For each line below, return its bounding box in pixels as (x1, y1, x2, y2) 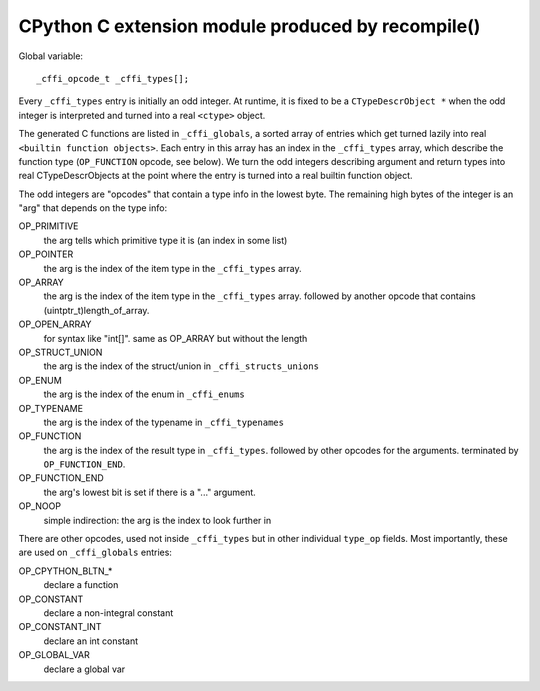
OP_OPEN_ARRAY (18, 318, 92, 330)
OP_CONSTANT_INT (18, 621, 102, 633)
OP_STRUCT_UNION (18, 346, 103, 358)
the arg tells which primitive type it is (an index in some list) (43, 234, 288, 246)
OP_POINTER (18, 248, 74, 260)
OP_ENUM (18, 374, 62, 386)
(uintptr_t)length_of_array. (43, 304, 150, 316)
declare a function (43, 579, 119, 591)
